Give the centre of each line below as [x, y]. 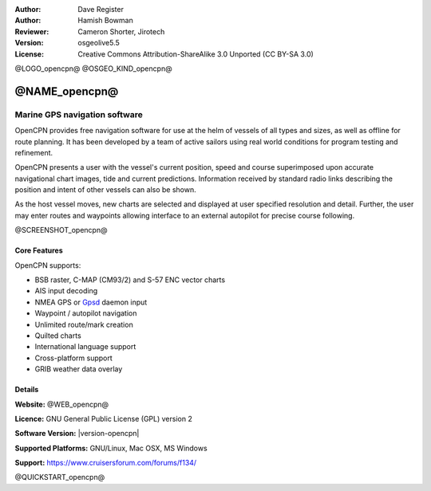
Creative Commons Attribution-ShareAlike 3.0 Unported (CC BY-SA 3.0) [196, 54]
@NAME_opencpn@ [67, 91]
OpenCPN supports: [48, 265]
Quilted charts [58, 336]
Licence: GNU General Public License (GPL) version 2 [104, 418]
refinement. [34, 152]
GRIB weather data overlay [79, 369]
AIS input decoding [66, 291]
